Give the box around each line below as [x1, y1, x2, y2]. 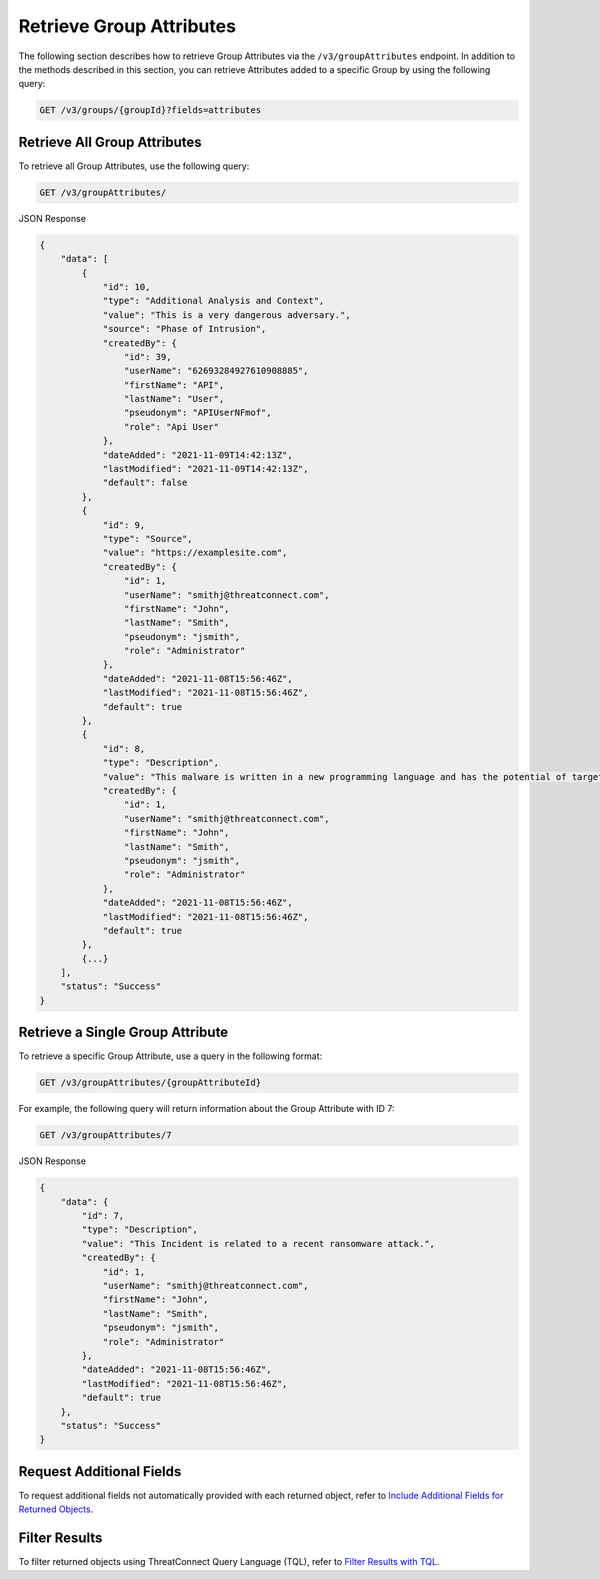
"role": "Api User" [123, 421, 220, 432]
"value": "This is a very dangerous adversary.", [102, 309, 351, 320]
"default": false [102, 477, 188, 489]
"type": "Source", [102, 533, 194, 544]
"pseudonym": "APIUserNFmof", [123, 407, 272, 419]
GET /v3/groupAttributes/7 [39, 1130, 172, 1141]
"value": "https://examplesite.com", [102, 547, 288, 559]
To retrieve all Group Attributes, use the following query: [18, 160, 250, 172]
